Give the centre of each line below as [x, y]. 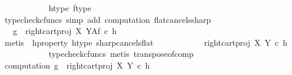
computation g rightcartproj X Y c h [77, 65]
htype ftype [70, 8]
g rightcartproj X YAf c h [64, 31]
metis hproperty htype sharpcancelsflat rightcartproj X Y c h [146, 42]
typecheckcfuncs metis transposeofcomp [121, 54]
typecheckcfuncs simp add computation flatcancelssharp [108, 19]
